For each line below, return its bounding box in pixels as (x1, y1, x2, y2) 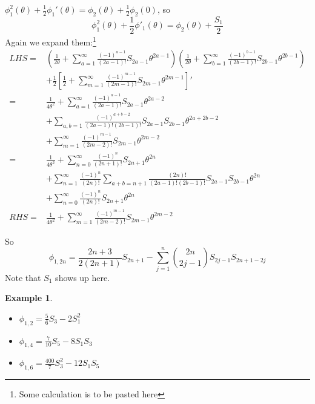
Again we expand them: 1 (5, 33, 96, 48)
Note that (5, 271, 41, 283)
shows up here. (55, 271, 110, 283)
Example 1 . (5, 291, 53, 304)
